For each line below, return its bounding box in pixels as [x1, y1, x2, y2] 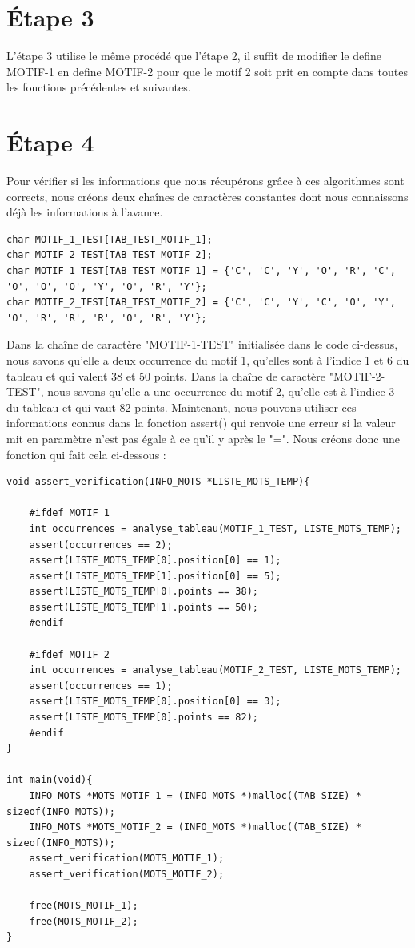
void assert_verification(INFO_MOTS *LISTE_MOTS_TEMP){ [6, 476, 310, 488]
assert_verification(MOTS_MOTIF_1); [29, 853, 225, 865]
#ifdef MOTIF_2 [29, 648, 110, 660]
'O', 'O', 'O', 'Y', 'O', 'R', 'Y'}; [6, 280, 207, 292]
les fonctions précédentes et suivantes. [6, 79, 191, 95]
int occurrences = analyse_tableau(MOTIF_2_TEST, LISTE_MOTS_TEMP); [29, 664, 401, 676]
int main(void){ [6, 774, 93, 786]
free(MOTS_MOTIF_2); [29, 915, 138, 927]
